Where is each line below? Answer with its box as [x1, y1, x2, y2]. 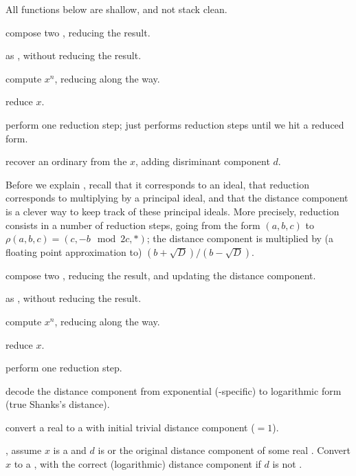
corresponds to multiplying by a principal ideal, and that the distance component [5, 191, 348, 205]
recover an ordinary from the [5, 154, 127, 169]
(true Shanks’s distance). [5, 397, 110, 411]
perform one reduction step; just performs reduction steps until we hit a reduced [5, 117, 344, 131]
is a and [53, 443, 87, 457]
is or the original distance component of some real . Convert [98, 443, 351, 457]
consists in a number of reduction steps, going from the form [5, 217, 260, 232]
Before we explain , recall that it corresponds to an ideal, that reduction [5, 177, 309, 191]
